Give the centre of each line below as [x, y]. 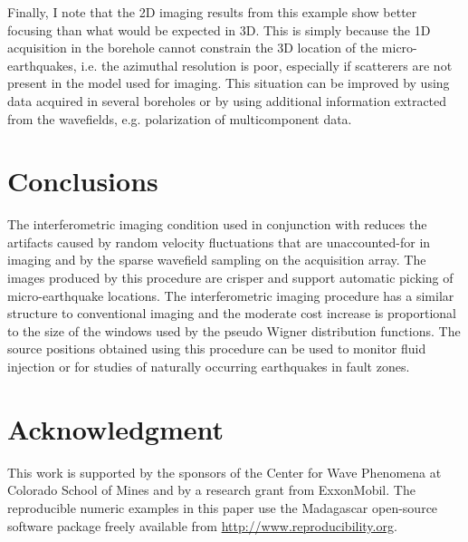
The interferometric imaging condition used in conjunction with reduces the [217, 224]
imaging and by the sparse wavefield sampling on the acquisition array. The [217, 260]
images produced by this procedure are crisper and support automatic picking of [230, 278]
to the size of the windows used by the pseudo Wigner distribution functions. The [234, 330]
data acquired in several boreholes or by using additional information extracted [227, 100]
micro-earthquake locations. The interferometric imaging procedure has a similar [231, 295]
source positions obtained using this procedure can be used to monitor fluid [217, 348]
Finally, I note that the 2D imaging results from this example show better [212, 12]
